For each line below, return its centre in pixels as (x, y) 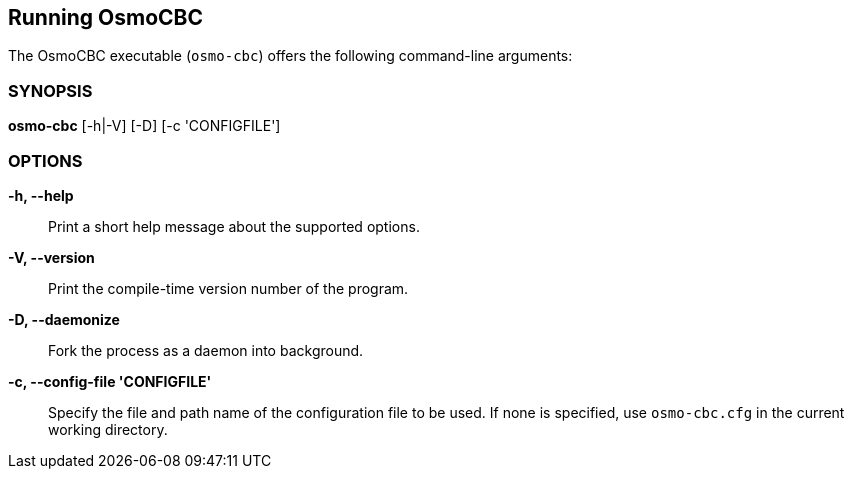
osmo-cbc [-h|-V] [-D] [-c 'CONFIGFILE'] (144, 126)
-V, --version (51, 257)
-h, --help (41, 195)
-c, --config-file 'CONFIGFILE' (110, 381)
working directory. (108, 429)
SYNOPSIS (50, 90)
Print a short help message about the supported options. (234, 226)
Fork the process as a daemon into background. (206, 350)
